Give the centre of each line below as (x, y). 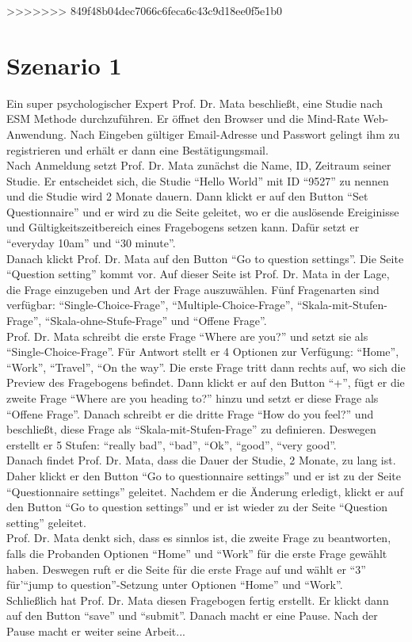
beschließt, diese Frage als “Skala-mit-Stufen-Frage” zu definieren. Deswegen (191, 429)
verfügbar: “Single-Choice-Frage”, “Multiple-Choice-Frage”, (150, 305)
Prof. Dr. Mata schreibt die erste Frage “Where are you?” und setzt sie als (187, 336)
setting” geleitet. (46, 522)
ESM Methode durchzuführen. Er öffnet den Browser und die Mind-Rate (183, 118)
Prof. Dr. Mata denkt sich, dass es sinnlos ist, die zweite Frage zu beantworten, (199, 538)
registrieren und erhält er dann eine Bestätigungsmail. (137, 149)
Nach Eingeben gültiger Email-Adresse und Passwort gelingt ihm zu (235, 134)
